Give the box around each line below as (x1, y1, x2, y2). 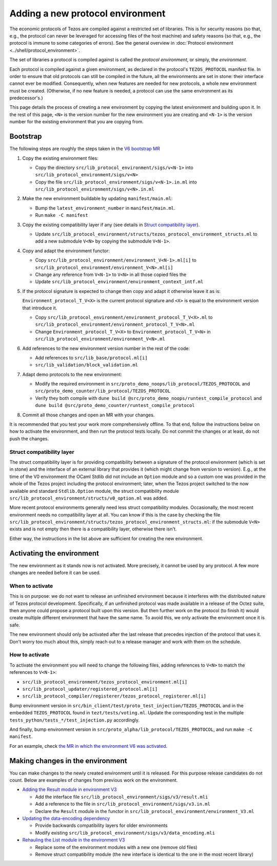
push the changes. (9, 435, 49, 441)
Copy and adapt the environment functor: (22, 247, 110, 254)
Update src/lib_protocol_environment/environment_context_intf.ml (35, 279, 204, 285)
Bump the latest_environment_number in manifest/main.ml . (35, 205, 175, 211)
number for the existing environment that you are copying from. (9, 119, 144, 125)
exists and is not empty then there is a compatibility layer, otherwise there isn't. (9, 526, 177, 532)
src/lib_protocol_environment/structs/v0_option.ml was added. (9, 495, 168, 501)
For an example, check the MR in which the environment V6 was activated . (9, 743, 168, 749)
